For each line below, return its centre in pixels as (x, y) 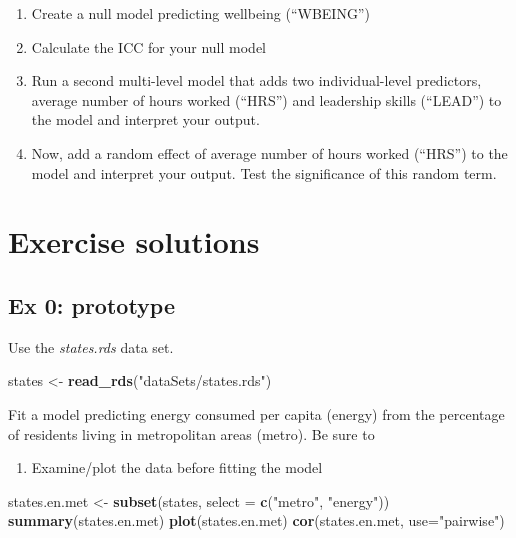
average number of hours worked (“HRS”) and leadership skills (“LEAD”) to (266, 99)
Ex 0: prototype (92, 304)
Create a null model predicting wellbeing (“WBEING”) (200, 13)
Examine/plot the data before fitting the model (177, 467)
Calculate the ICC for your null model (148, 46)
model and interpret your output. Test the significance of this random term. (264, 172)
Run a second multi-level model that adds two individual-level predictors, (256, 80)
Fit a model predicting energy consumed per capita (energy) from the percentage (256, 413)
